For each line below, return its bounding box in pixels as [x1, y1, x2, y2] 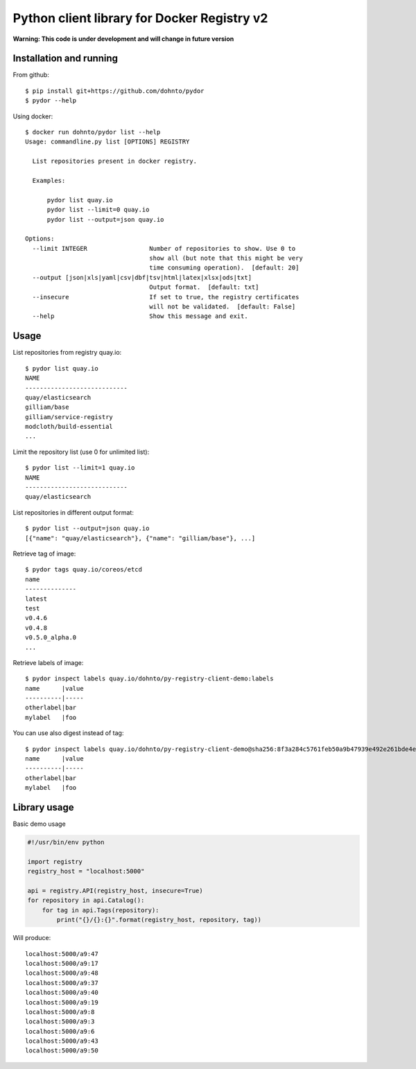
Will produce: [12, 934, 51, 942]
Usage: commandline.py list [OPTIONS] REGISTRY [25, 138, 190, 145]
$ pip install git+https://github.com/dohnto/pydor [25, 87, 205, 95]
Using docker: [12, 112, 53, 121]
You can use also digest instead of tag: [12, 729, 124, 737]
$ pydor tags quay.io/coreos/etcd [25, 565, 142, 574]
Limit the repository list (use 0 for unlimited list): [12, 448, 150, 456]
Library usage [12, 802, 74, 813]
